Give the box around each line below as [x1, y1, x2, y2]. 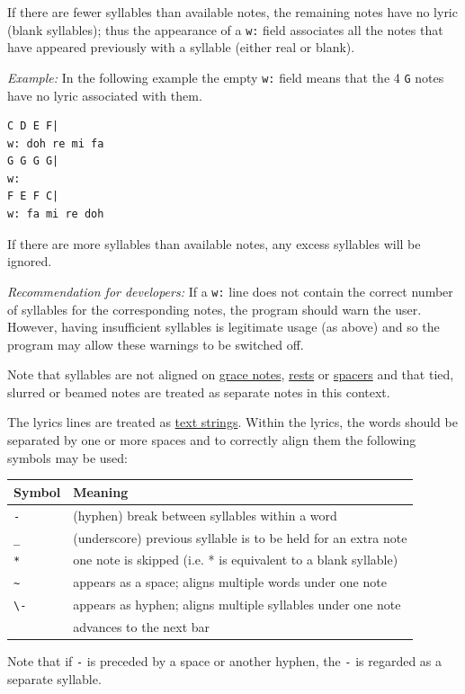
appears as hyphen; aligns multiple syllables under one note [73, 595, 401, 614]
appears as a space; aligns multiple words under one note [73, 573, 387, 592]
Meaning [73, 482, 129, 501]
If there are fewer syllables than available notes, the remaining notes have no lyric [7, 3, 458, 21]
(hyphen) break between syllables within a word [73, 505, 337, 524]
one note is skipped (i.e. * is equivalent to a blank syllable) [73, 550, 398, 569]
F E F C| [7, 190, 59, 203]
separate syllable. [7, 669, 102, 688]
